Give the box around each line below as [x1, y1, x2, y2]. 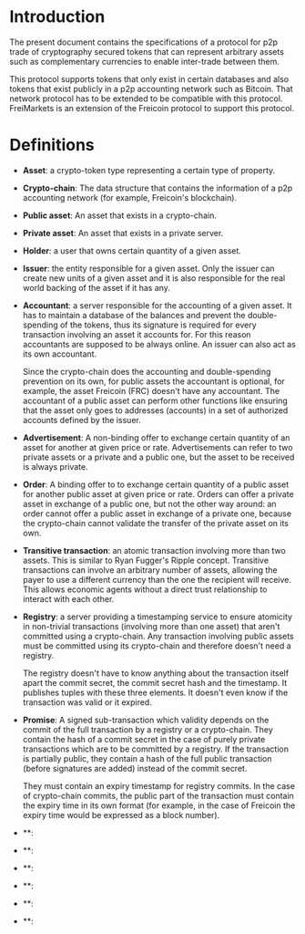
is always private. [22, 461, 88, 472]
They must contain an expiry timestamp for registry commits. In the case [22, 780, 296, 791]
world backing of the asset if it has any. [22, 282, 171, 293]
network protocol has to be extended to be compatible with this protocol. [9, 93, 283, 104]
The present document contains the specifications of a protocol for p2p [9, 36, 279, 47]
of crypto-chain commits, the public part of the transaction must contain [22, 790, 294, 801]
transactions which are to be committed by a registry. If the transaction [22, 743, 290, 754]
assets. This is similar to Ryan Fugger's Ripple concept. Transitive [22, 555, 269, 566]
